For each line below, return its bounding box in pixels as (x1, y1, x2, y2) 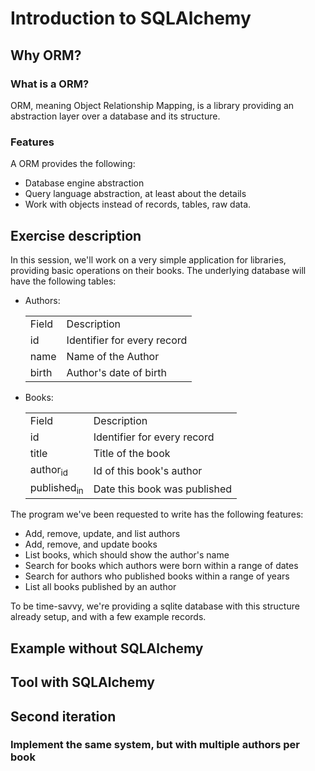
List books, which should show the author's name (24, 549, 230, 561)
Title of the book (93, 446, 171, 460)
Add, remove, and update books (24, 538, 158, 551)
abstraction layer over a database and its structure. (10, 110, 221, 122)
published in (29, 481, 84, 497)
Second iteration (10, 708, 117, 725)
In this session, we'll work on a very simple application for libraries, (10, 253, 287, 266)
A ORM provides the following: (10, 158, 136, 170)
